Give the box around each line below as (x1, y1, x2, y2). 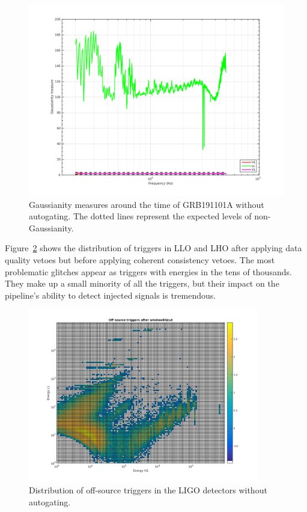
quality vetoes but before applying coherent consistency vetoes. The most (5, 253, 275, 266)
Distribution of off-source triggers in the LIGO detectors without (29, 484, 267, 496)
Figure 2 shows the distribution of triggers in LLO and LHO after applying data (5, 242, 302, 254)
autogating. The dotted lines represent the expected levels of (29, 210, 252, 222)
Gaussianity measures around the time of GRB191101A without (29, 198, 264, 210)
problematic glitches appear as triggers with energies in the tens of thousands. (5, 265, 292, 278)
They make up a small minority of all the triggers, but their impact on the (5, 277, 279, 290)
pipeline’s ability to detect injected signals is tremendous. (5, 288, 216, 301)
